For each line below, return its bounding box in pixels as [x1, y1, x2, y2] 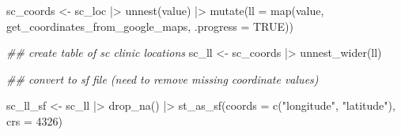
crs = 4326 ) [6, 112, 62, 129]
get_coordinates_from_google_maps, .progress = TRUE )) [6, 17, 293, 34]
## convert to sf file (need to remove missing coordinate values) [6, 70, 319, 87]
